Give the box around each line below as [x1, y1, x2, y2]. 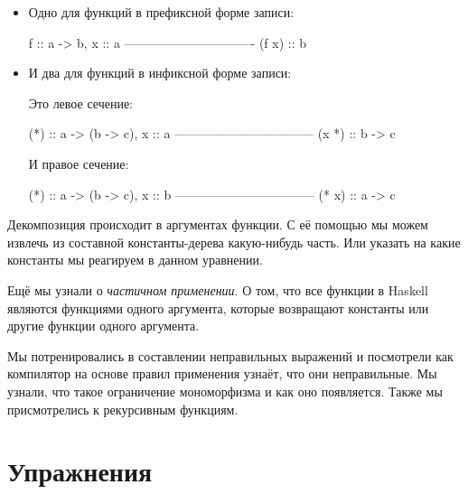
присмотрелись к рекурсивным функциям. [7, 399, 239, 418]
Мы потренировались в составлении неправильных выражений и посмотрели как [7, 346, 454, 365]
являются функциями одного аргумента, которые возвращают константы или [7, 298, 429, 317]
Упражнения [7, 452, 153, 489]
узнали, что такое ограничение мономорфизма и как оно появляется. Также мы [7, 381, 443, 400]
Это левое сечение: [28, 93, 133, 112]
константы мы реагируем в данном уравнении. [7, 250, 263, 269]
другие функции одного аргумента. [7, 316, 200, 335]
